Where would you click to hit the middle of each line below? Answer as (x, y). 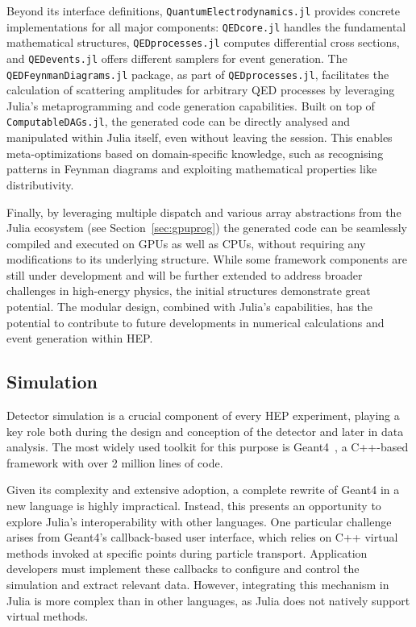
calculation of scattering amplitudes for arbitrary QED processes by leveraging (201, 90)
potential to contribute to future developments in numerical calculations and (196, 322)
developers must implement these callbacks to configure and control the (183, 569)
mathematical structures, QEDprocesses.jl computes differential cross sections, (203, 42)
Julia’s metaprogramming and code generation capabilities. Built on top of (191, 105)
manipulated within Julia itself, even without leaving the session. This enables (200, 137)
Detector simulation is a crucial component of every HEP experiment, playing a (203, 415)
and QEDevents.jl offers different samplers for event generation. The (177, 58)
